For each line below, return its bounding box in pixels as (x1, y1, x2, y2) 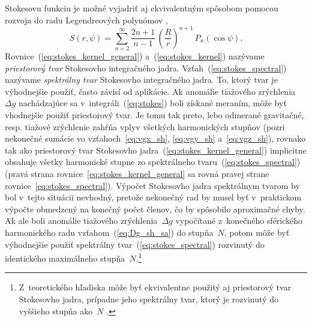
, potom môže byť (224, 226, 290, 238)
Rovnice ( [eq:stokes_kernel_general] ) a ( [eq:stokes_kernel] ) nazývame (5, 50, 265, 62)
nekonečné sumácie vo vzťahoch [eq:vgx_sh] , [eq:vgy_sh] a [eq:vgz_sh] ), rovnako (5, 132, 306, 145)
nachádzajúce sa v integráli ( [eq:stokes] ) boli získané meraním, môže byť (19, 97, 287, 109)
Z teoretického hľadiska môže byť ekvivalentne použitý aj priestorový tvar (19, 281, 292, 293)
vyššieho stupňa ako (19, 304, 93, 317)
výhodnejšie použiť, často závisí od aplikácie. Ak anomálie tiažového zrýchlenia (5, 85, 296, 97)
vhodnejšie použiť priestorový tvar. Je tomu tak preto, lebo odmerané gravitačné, (5, 108, 304, 121)
